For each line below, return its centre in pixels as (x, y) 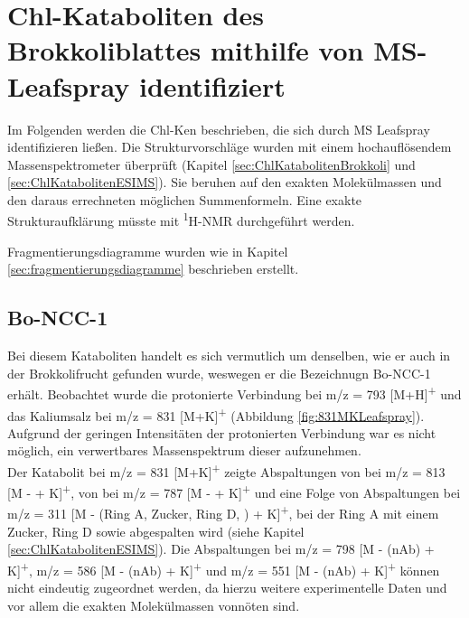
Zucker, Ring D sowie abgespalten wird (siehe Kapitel (156, 531)
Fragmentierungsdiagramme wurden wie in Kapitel (148, 251)
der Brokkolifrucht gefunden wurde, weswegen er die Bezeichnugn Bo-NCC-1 (219, 373)
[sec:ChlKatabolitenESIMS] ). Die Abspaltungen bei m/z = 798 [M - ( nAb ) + (221, 549)
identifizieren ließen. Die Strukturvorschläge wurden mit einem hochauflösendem (230, 147)
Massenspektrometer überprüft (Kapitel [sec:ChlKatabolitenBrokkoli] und (211, 164)
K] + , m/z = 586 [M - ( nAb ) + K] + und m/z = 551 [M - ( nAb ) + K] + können (224, 568)
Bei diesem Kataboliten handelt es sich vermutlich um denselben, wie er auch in (229, 356)
